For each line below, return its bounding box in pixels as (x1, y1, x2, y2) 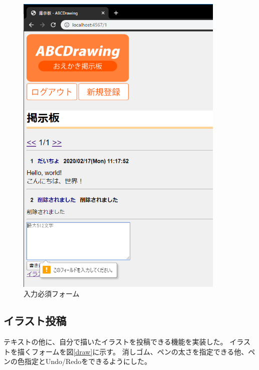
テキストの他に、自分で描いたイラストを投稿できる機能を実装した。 (4, 336, 227, 346)
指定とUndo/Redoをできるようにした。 (24, 356, 152, 366)
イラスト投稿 (4, 313, 67, 328)
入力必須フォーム (24, 288, 80, 299)
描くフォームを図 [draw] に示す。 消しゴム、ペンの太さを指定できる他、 (17, 346, 248, 356)
